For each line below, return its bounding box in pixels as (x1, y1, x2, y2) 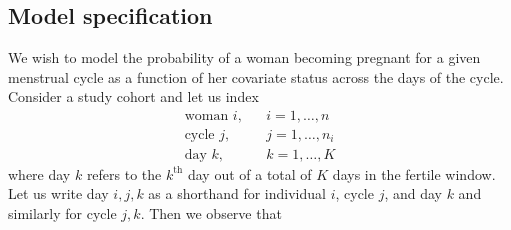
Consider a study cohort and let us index (8, 86, 259, 107)
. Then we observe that (140, 202, 282, 223)
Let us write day (8, 183, 109, 204)
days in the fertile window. (332, 163, 496, 184)
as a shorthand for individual (148, 183, 326, 204)
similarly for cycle (8, 202, 117, 223)
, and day (384, 183, 442, 204)
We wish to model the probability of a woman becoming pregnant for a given (8, 47, 481, 68)
